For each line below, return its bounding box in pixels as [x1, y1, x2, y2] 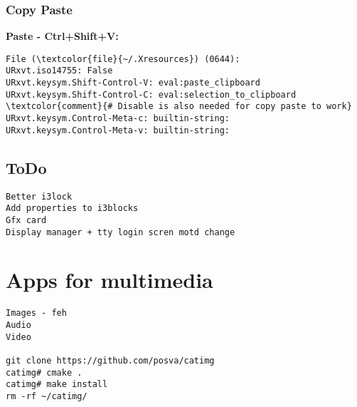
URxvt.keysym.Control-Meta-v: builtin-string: [6, 125, 230, 135]
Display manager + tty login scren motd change [6, 227, 235, 237]
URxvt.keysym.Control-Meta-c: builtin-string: [6, 113, 230, 124]
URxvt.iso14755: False [6, 66, 113, 76]
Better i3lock [6, 191, 73, 202]
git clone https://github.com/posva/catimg [6, 355, 215, 366]
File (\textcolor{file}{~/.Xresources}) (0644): [6, 53, 240, 64]
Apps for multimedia [6, 265, 213, 294]
